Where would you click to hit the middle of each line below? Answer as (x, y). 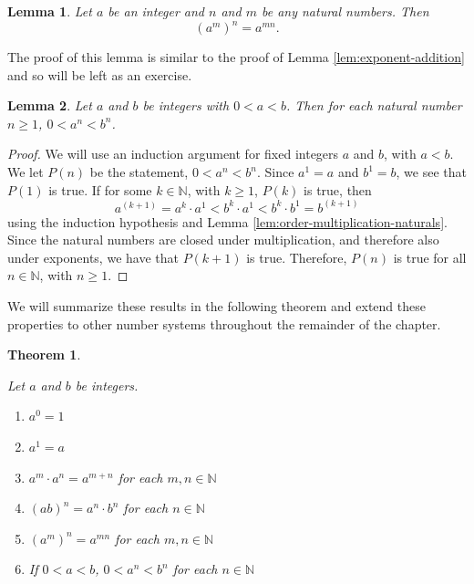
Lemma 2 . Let (50, 105)
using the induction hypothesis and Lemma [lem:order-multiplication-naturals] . (227, 221)
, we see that (431, 172)
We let (26, 172)
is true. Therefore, (297, 257)
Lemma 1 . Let (50, 11)
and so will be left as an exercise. (100, 74)
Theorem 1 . (44, 355)
